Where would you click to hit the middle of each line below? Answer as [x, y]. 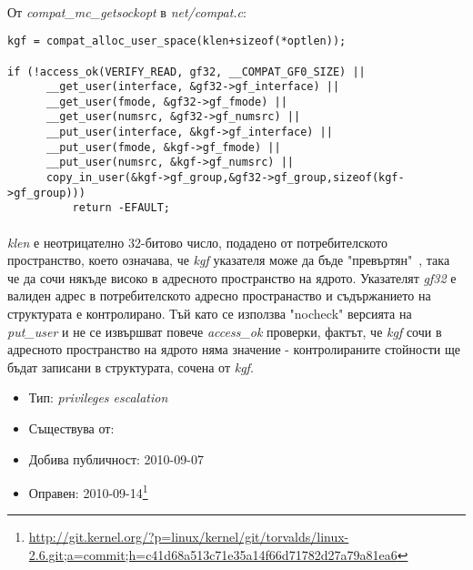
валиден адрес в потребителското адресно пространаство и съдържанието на [219, 295]
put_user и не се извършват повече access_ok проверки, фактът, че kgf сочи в [225, 331]
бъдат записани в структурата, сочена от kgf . [131, 366]
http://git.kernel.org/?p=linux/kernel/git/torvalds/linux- [189, 537]
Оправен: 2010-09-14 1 [88, 491]
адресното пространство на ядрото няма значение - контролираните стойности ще [234, 349]
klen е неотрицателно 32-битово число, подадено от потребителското [197, 242]
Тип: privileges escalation [98, 397]
